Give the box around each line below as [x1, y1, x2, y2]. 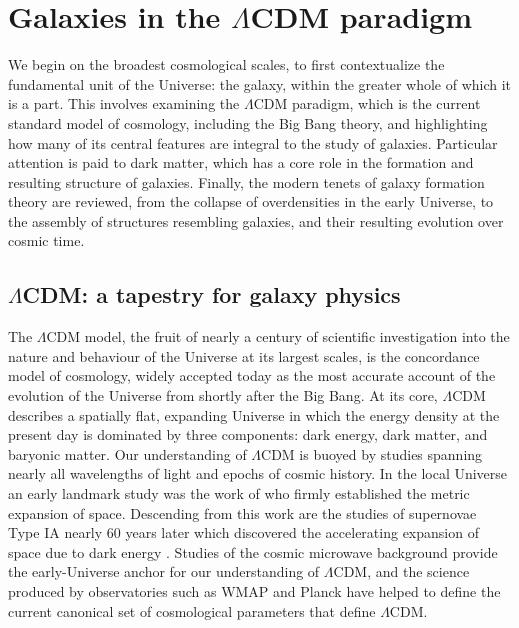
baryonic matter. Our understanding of [8, 443, 247, 464]
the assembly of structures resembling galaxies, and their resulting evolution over [8, 210, 504, 231]
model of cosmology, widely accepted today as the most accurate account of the [8, 365, 496, 386]
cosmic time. [8, 230, 85, 251]
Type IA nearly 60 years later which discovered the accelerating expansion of [8, 522, 479, 543]
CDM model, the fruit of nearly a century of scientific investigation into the [46, 326, 510, 347]
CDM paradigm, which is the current [253, 93, 481, 114]
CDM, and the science [333, 561, 470, 582]
